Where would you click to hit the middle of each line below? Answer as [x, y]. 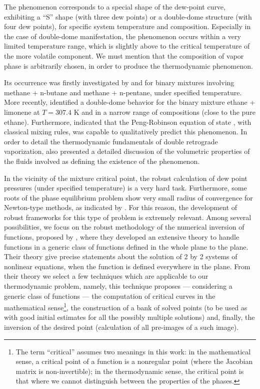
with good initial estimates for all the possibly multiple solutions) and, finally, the [129, 317]
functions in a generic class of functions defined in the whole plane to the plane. [126, 246]
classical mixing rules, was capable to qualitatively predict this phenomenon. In [126, 132]
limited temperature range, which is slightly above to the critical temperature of [127, 46]
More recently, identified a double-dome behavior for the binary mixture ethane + [130, 102]
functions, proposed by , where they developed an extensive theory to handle [122, 237]
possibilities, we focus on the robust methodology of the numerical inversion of [124, 227]
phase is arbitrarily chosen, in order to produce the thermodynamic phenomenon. [128, 65]
